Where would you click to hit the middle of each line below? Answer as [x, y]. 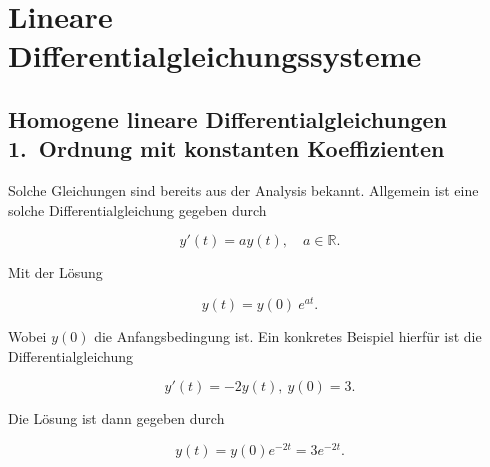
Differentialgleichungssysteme [215, 55]
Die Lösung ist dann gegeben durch [116, 418]
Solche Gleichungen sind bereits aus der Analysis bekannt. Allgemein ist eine [243, 190]
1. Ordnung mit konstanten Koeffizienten [226, 148]
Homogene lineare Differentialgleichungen [227, 118]
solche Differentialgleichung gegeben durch [137, 209]
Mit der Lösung [55, 272]
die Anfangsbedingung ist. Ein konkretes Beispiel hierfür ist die [288, 336]
